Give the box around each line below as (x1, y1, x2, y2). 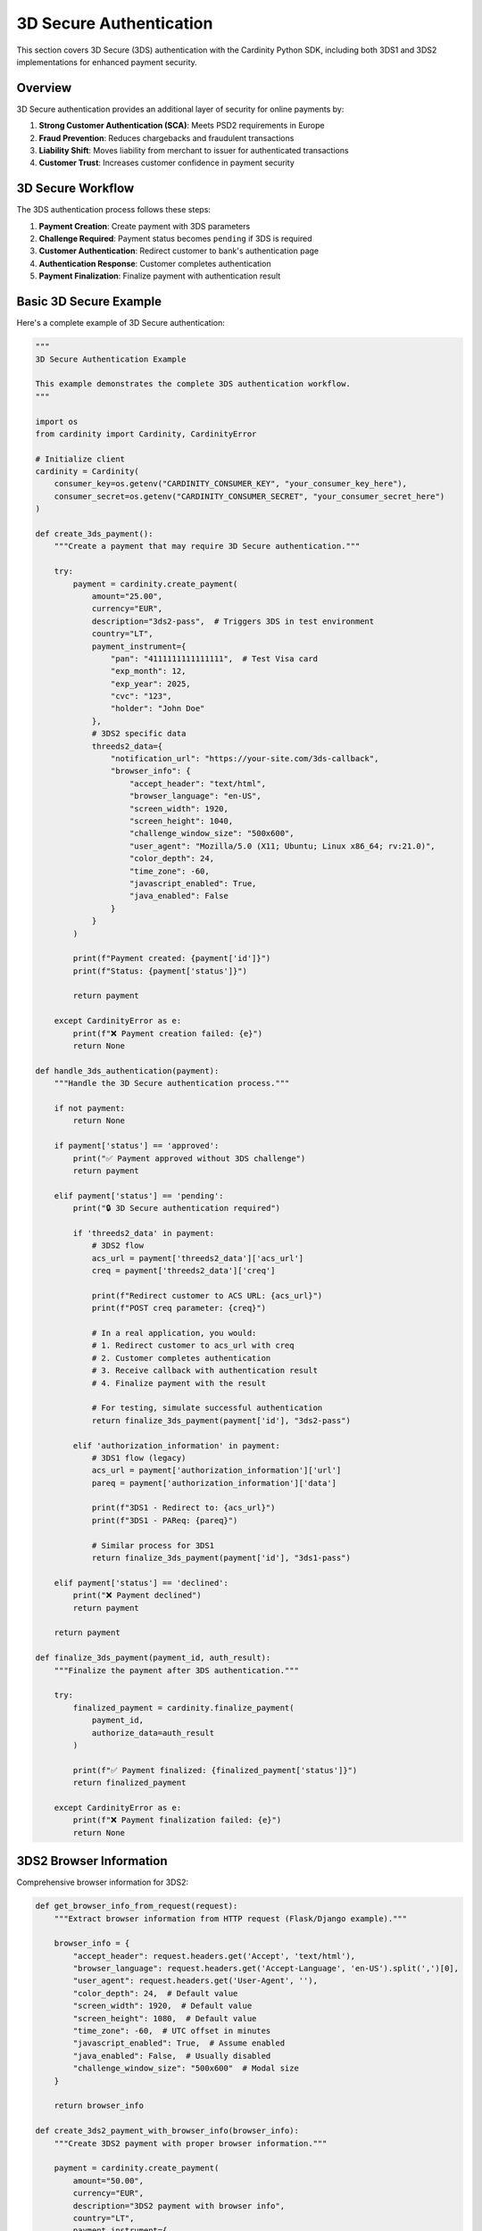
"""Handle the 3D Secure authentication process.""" (54, 1078, 290, 1089)
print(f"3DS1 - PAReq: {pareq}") (91, 1515, 238, 1525)
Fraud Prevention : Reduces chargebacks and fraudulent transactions (38, 132, 295, 143)
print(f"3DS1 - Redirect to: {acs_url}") (91, 1503, 276, 1513)
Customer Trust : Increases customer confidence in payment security (38, 157, 295, 169)
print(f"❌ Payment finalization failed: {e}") (72, 1815, 282, 1825)
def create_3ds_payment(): (35, 529, 154, 539)
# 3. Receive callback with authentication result (91, 1365, 319, 1376)
